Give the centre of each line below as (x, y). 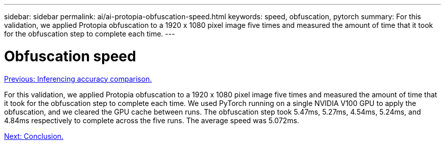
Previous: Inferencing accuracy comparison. (78, 79)
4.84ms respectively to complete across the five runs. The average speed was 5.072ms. (152, 120)
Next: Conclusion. (34, 136)
